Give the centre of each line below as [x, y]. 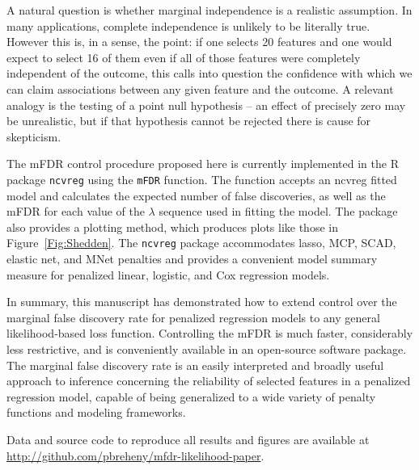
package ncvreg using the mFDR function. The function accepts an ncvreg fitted [202, 179]
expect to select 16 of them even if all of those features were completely [184, 57]
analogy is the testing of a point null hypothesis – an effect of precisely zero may [206, 105]
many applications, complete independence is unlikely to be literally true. [188, 25]
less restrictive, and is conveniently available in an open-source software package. [207, 349]
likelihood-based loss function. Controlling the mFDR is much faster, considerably [210, 333]
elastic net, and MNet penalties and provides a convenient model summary [192, 259]
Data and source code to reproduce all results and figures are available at [188, 439]
